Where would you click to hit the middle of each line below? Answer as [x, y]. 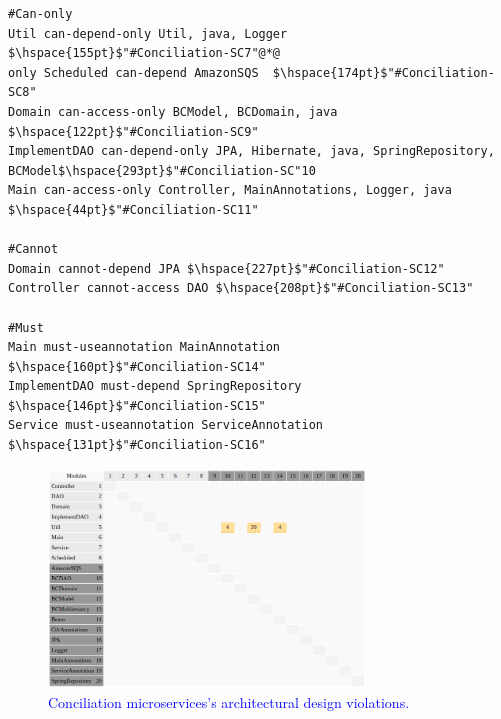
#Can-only [40, 14]
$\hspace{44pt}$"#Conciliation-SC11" [133, 209]
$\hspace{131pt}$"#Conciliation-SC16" [137, 445]
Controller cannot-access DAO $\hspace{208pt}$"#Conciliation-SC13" [241, 288]
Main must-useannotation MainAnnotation [144, 347]
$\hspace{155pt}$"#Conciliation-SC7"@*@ [144, 53]
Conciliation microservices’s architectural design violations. [229, 701]
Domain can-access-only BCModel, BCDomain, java [173, 111]
